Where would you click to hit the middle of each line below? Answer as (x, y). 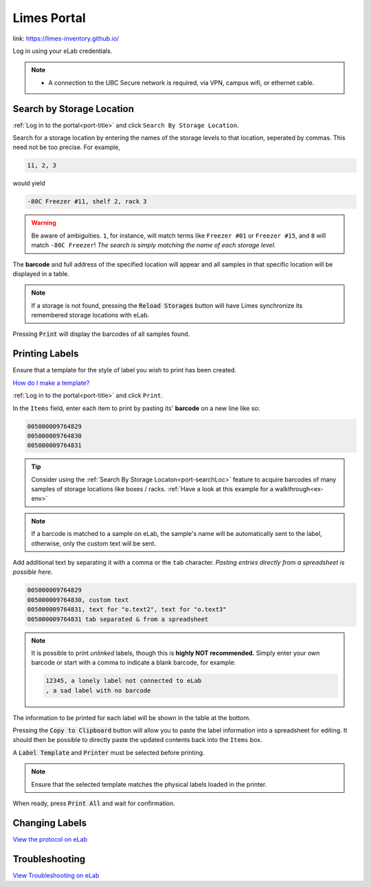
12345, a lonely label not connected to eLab (124, 681)
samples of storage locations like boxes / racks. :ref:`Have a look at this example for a (153, 489)
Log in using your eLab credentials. (63, 51)
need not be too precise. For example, (66, 147)
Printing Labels (46, 354)
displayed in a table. (41, 273)
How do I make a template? (51, 383)
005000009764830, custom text (78, 600)
